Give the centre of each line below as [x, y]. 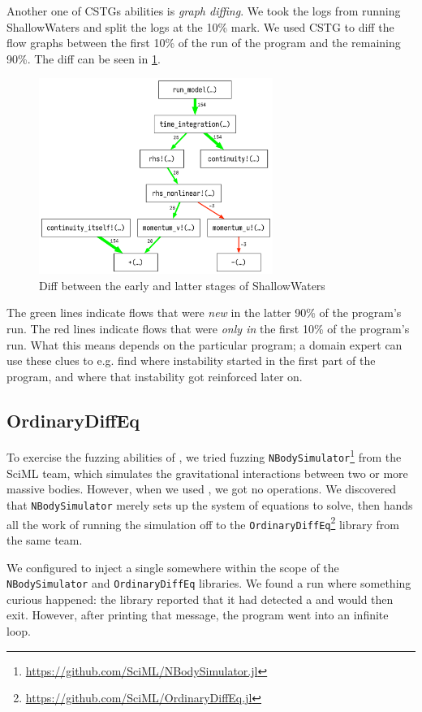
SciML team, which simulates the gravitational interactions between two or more [207, 473]
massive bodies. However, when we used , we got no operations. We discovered [202, 489]
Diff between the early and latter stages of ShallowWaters [182, 285]
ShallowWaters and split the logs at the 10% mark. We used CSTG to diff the [200, 26]
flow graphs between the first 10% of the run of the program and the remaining [204, 43]
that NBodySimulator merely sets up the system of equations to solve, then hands [210, 504]
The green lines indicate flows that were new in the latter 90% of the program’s [204, 313]
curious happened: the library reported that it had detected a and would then [200, 599]
